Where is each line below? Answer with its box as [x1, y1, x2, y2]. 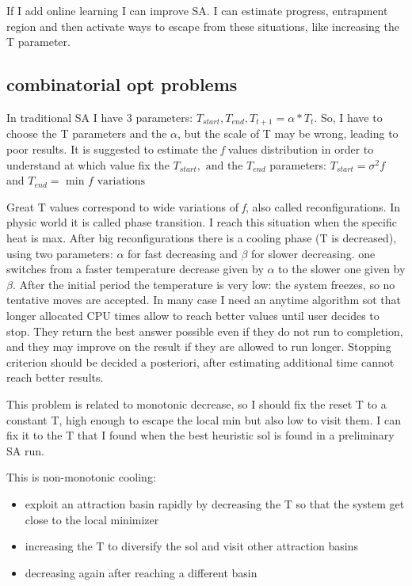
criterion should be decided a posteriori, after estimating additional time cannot [6, 353, 395, 370]
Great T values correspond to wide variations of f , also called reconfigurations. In [6, 198, 400, 215]
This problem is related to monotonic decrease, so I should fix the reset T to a [6, 395, 387, 412]
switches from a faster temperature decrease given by [6, 261, 264, 277]
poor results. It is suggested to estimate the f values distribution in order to [6, 141, 374, 158]
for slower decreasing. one [251, 245, 376, 261]
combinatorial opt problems [6, 72, 238, 97]
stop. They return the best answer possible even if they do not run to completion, [6, 322, 403, 339]
